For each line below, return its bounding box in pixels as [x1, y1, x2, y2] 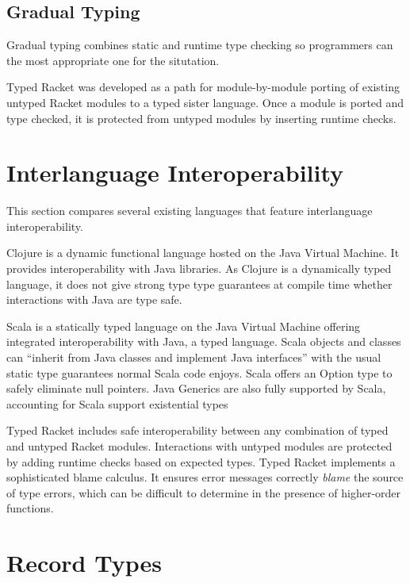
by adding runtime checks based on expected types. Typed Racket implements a [6, 453, 396, 470]
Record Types [6, 547, 162, 579]
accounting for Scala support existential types [6, 395, 228, 412]
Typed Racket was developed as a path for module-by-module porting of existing [6, 79, 400, 95]
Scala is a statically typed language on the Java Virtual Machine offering [6, 317, 361, 334]
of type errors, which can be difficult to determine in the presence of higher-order [6, 484, 401, 501]
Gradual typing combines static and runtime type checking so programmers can [6, 36, 393, 53]
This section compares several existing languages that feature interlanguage [6, 202, 373, 219]
